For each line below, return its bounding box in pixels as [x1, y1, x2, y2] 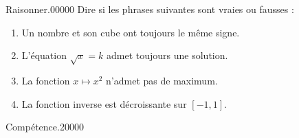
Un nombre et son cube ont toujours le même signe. [21, 25, 240, 39]
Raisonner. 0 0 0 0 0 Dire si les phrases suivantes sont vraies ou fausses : [5, 2, 294, 16]
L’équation [21, 48, 67, 62]
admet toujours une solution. [107, 48, 228, 62]
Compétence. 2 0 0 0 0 [5, 119, 84, 134]
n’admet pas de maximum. [106, 73, 218, 87]
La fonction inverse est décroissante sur [21, 96, 187, 111]
